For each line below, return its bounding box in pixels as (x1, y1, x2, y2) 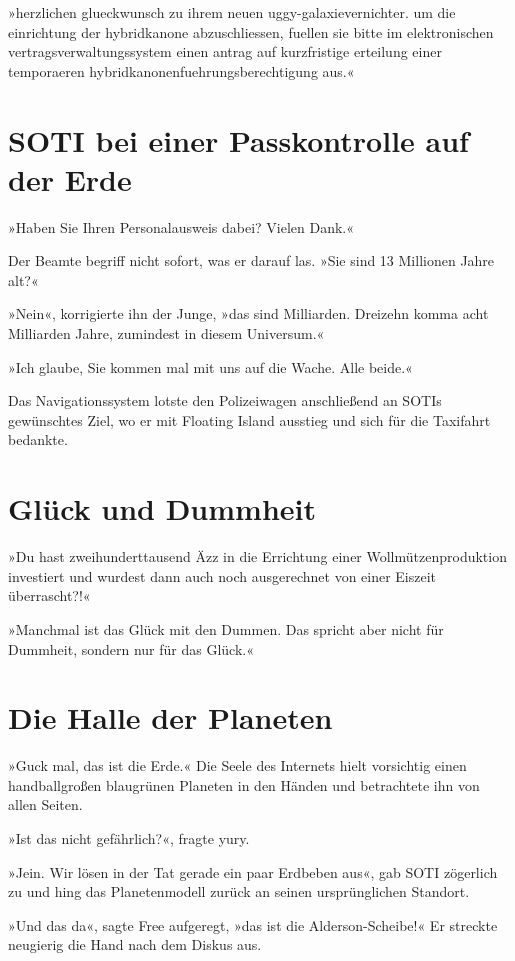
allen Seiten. (8, 794, 83, 815)
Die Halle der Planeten (8, 697, 333, 738)
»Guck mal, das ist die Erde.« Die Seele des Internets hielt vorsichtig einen (8, 755, 467, 776)
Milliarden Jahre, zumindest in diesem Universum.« (8, 323, 325, 344)
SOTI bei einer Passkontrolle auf (8, 119, 469, 160)
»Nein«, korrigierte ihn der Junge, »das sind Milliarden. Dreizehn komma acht (8, 303, 489, 324)
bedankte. (8, 429, 68, 450)
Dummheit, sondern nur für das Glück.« (8, 638, 254, 659)
